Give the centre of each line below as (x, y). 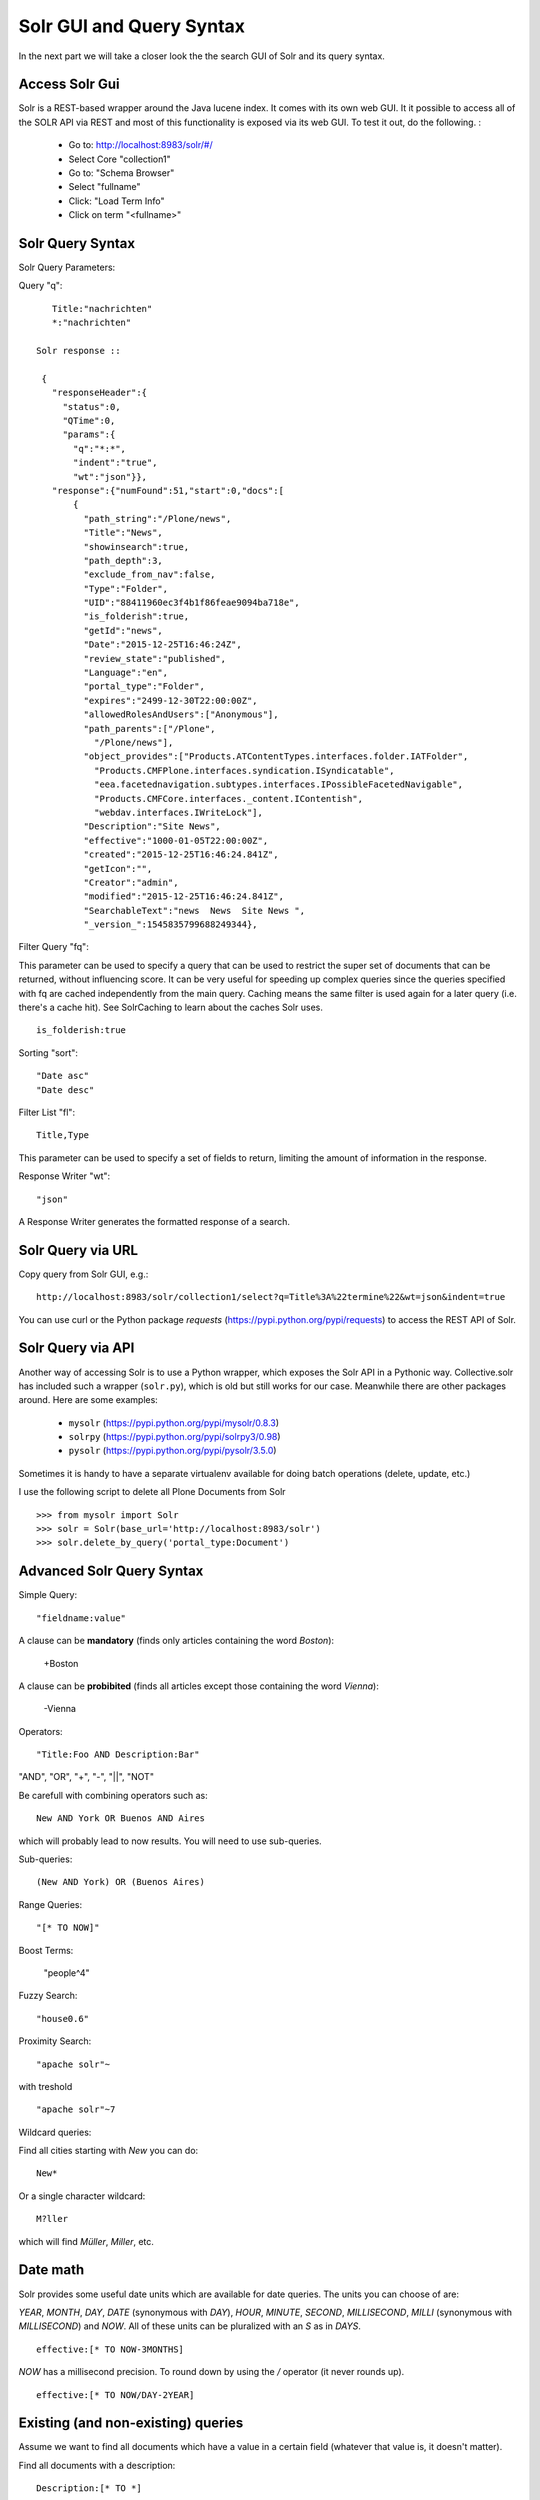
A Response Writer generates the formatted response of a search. (154, 1221)
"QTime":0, (89, 420)
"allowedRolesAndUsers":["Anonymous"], (181, 714)
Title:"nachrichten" (102, 308)
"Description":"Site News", (152, 826)
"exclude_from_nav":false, (149, 574)
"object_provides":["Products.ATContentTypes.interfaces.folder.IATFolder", (276, 756)
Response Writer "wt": (64, 1176)
